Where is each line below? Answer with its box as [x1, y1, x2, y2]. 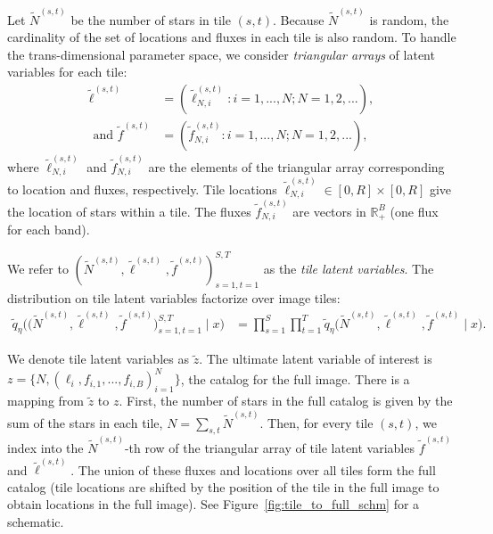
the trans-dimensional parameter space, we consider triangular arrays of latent [7, 45, 435, 63]
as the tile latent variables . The [263, 259, 434, 277]
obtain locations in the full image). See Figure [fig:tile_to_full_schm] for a [7, 495, 420, 513]
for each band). [7, 220, 90, 239]
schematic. [7, 513, 64, 531]
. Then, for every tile [259, 413, 374, 431]
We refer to [7, 259, 69, 277]
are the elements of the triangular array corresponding [148, 157, 445, 176]
